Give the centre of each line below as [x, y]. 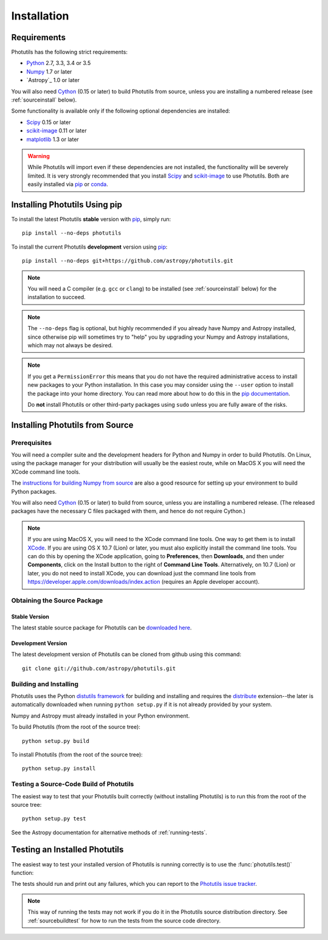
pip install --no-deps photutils [72, 233]
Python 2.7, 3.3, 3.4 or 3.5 [59, 63]
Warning [39, 156]
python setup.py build [56, 741]
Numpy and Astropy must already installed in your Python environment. [101, 716]
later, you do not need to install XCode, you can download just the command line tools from [142, 573]
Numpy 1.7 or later [49, 71]
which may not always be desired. [70, 345]
